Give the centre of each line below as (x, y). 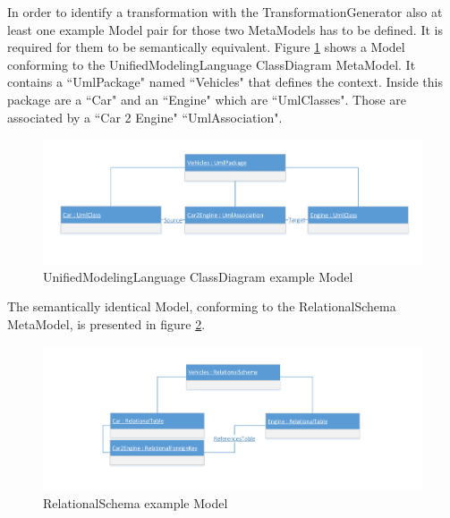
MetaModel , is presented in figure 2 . (106, 324)
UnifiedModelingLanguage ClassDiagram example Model (198, 276)
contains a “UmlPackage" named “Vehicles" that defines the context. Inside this (225, 82)
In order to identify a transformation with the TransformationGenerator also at (225, 12)
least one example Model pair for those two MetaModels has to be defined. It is (225, 29)
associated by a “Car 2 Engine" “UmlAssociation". (145, 117)
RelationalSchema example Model (136, 502)
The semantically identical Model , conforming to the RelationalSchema (202, 306)
